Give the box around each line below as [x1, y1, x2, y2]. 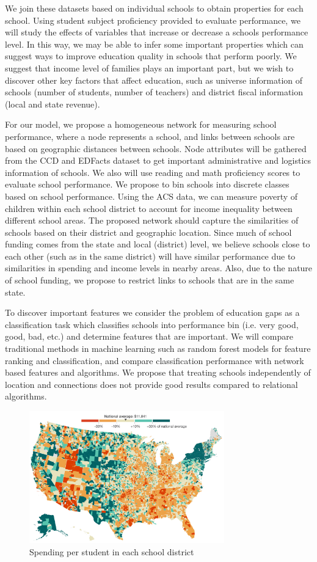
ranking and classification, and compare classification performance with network [5, 354, 304, 367]
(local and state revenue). [5, 97, 100, 110]
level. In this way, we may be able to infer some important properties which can [5, 37, 304, 50]
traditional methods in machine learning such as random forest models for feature [5, 342, 311, 355]
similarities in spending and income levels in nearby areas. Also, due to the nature [5, 261, 313, 274]
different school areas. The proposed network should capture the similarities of [5, 214, 299, 227]
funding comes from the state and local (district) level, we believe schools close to [5, 238, 310, 250]
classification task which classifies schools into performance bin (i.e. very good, [5, 318, 299, 330]
